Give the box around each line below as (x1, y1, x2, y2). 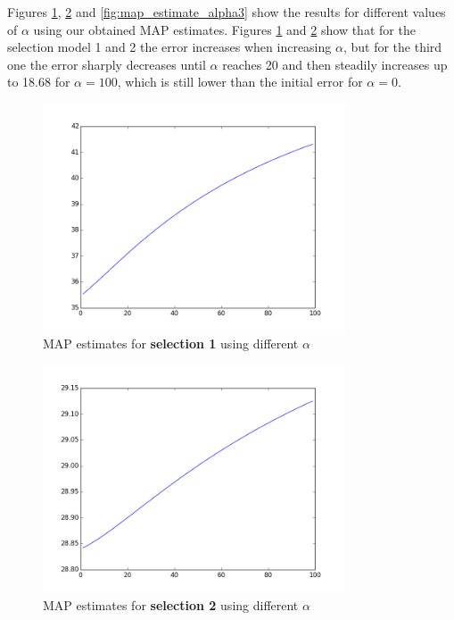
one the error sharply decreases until (7, 54, 206, 73)
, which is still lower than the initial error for (117, 72, 363, 91)
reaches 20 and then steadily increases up (222, 54, 448, 73)
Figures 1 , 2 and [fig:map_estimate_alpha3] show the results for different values (7, 3, 446, 21)
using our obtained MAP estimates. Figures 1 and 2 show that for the (33, 20, 416, 38)
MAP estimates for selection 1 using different (43, 333, 299, 352)
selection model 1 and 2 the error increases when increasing (7, 38, 332, 56)
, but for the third (343, 38, 442, 56)
